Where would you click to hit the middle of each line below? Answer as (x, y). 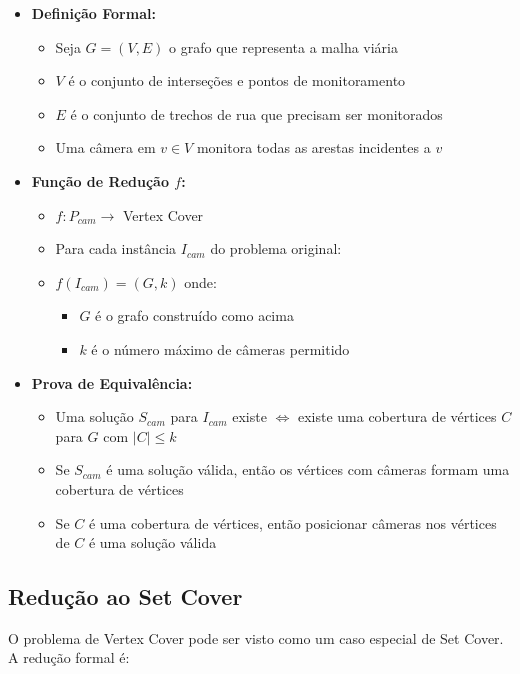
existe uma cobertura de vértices (397, 416)
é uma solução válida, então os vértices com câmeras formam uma (308, 469)
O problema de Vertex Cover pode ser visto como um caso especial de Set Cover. (256, 637)
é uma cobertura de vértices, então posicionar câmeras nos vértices (292, 522)
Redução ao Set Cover (125, 596)
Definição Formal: (93, 13)
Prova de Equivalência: (112, 382)
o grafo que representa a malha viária (283, 46)
